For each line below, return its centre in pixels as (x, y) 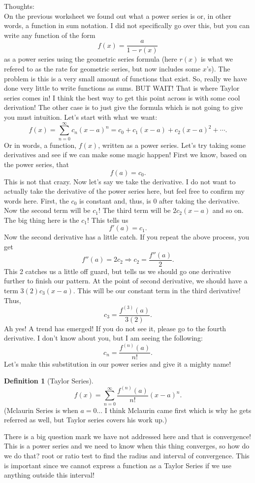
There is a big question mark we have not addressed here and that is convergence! (127, 436)
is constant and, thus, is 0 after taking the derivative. (159, 200)
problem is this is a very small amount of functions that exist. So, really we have (126, 78)
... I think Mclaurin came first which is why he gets (174, 410)
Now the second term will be (47, 210)
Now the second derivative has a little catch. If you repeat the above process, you (127, 237)
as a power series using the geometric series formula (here (91, 59)
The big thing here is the (42, 220)
